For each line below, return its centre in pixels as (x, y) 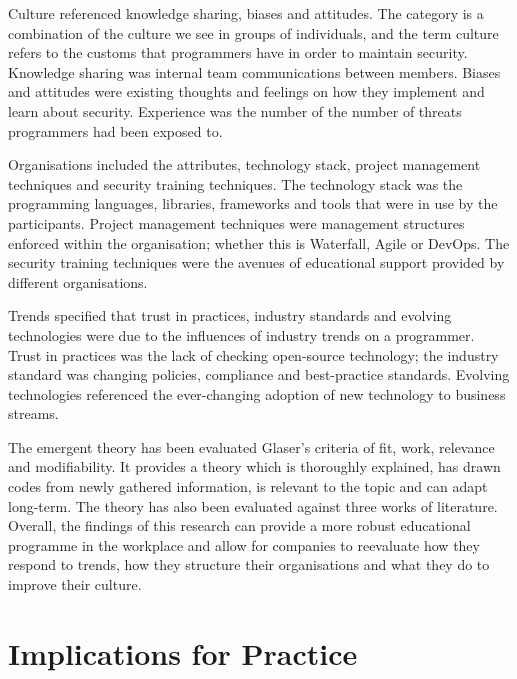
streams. (33, 413)
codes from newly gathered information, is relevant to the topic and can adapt (248, 486)
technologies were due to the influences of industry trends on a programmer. (241, 334)
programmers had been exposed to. (115, 130)
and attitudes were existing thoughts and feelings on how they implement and (246, 91)
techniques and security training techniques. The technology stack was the (235, 183)
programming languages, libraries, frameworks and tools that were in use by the (253, 203)
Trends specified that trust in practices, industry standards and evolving (230, 315)
